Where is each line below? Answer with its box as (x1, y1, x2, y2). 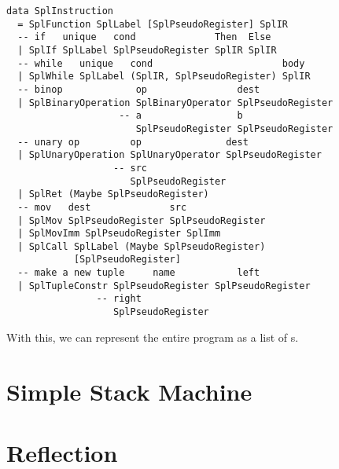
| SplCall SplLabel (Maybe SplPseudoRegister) (17, 240, 266, 252)
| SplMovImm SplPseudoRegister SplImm (17, 228, 221, 240)
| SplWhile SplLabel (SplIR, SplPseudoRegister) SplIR (17, 71, 311, 82)
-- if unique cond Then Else (17, 31, 271, 43)
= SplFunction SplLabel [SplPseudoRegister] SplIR (17, 18, 288, 30)
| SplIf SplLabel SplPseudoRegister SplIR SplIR (17, 44, 277, 56)
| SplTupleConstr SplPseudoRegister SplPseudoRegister (17, 280, 311, 291)
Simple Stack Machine (6, 375, 252, 407)
